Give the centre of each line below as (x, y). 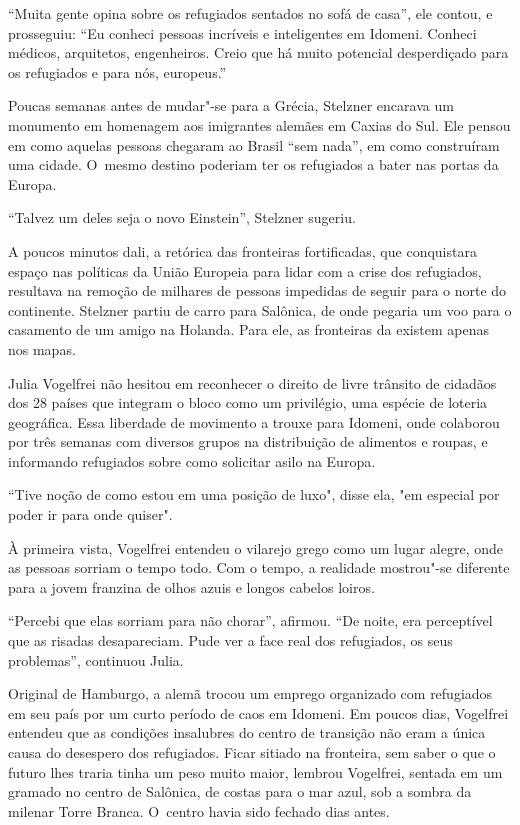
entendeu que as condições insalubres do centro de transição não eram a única (247, 732)
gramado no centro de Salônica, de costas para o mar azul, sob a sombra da (240, 791)
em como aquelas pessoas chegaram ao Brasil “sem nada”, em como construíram (254, 144)
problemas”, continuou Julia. (96, 659)
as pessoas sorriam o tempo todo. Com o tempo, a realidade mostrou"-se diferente (259, 567)
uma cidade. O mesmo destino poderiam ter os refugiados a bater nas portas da (253, 164)
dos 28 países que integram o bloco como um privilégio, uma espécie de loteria (248, 402)
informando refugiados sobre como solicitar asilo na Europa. (192, 460)
